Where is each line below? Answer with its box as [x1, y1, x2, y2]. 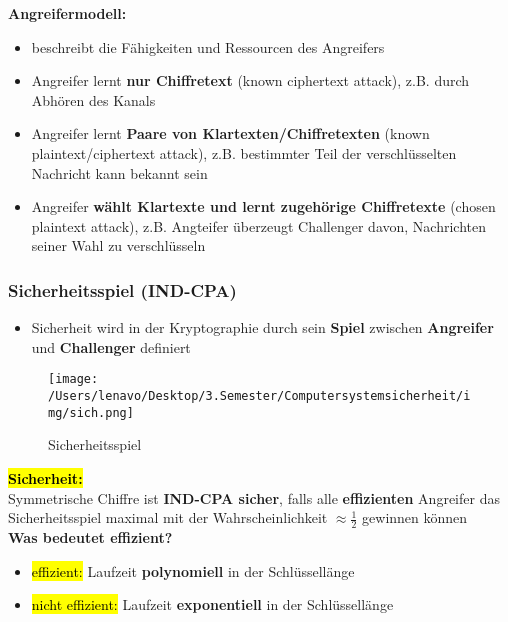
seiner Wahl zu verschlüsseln [31, 235, 206, 256]
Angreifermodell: [8, 3, 127, 23]
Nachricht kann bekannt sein [31, 162, 208, 183]
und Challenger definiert [31, 336, 191, 357]
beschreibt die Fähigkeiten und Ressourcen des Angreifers [31, 36, 385, 57]
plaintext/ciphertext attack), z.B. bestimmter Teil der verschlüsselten [31, 142, 457, 163]
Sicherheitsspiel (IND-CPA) [8, 277, 237, 302]
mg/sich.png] [48, 405, 134, 420]
